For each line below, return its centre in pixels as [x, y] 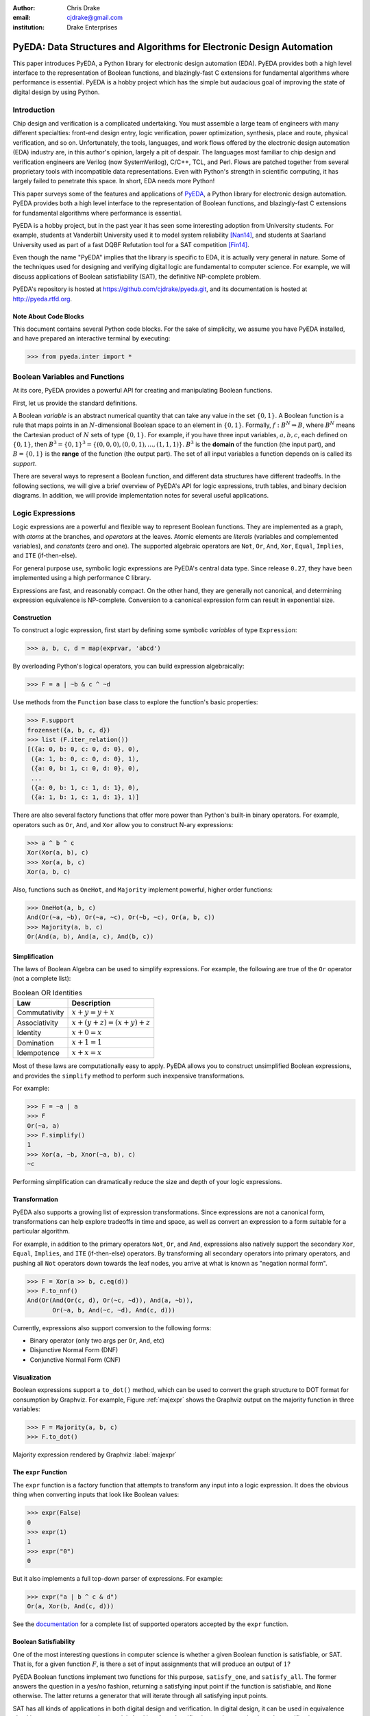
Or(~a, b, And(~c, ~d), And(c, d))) [114, 1310]
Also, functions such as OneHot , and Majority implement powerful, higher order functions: [143, 890]
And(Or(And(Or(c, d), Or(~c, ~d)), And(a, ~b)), [110, 1300]
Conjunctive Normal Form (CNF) [75, 1360]
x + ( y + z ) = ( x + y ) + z [111, 1022]
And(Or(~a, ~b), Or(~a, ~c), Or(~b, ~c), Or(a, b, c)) [121, 917]
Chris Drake [84, 8]
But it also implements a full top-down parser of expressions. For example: [118, 1579]
